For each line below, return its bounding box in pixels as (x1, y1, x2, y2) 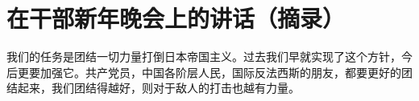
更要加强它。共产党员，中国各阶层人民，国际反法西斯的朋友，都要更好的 (17, 63, 401, 80)
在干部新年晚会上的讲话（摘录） (6, 2, 346, 34)
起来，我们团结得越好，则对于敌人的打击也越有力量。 (17, 79, 300, 96)
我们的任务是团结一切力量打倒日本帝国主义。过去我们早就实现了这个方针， (6, 48, 401, 65)
